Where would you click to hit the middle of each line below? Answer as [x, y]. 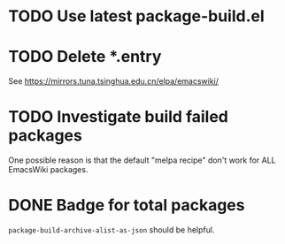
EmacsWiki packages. [48, 170]
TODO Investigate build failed [119, 117]
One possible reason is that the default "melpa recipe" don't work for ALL [142, 160]
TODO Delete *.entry [85, 57]
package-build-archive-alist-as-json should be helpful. [112, 230]
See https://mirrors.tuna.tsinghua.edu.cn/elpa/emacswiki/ [113, 81]
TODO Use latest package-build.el [136, 16]
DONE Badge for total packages [127, 206]
